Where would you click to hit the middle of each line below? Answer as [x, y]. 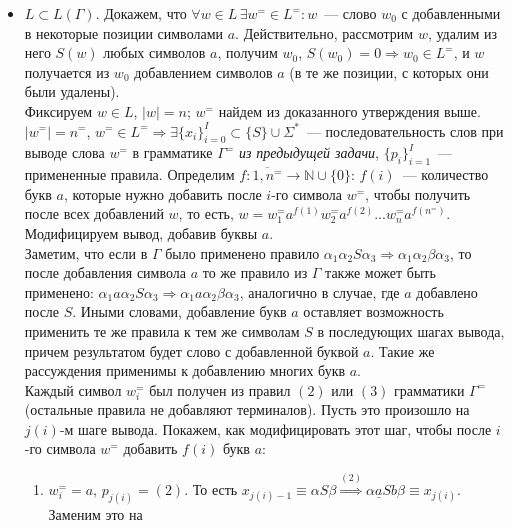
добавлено [447, 291]
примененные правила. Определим [129, 174]
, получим [247, 52]
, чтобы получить [418, 193]
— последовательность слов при [405, 130]
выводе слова [64, 152]
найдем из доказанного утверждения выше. [349, 110]
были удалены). [72, 91]
